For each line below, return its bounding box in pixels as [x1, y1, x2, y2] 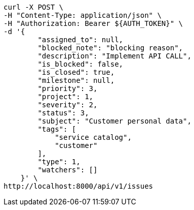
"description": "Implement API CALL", [37, 52, 191, 60]
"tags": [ [37, 125, 76, 133]
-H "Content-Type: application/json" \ [4, 11, 162, 19]
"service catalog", [55, 133, 132, 141]
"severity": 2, [37, 101, 98, 109]
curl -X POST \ [4, 3, 64, 11]
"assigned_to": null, [37, 36, 124, 44]
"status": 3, [37, 109, 89, 117]
